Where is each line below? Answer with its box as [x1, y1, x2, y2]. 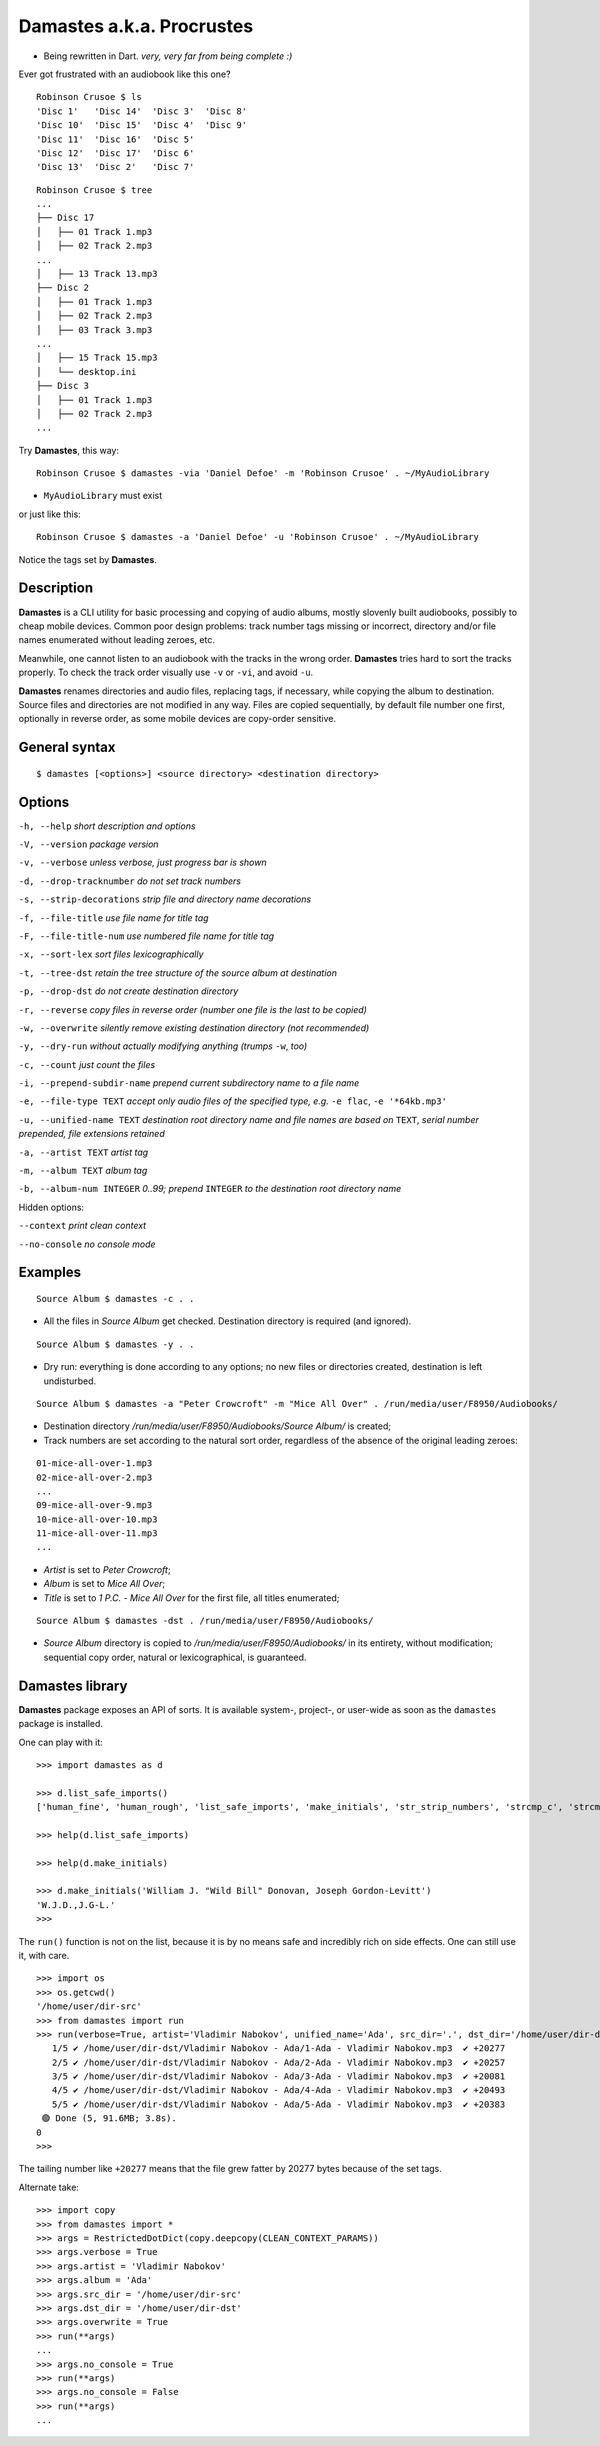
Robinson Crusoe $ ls [36, 91, 142, 103]
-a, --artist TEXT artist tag [18, 1146, 149, 1158]
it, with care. [18, 1949, 70, 1961]
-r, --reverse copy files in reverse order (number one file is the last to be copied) [18, 1003, 367, 1015]
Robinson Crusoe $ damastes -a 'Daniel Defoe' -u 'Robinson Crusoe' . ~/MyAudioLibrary [36, 531, 480, 543]
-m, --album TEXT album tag [18, 1165, 148, 1177]
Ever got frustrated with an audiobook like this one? [18, 68, 231, 80]
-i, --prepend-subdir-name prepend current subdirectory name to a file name [18, 1077, 360, 1089]
